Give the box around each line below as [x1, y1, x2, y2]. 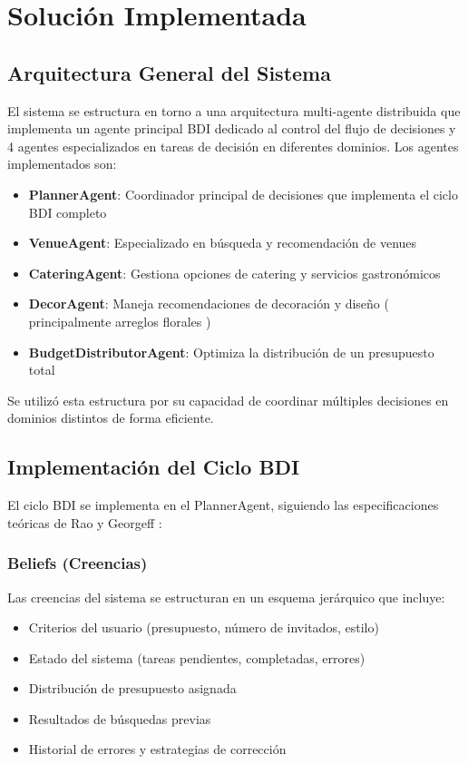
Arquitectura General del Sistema [7, 58, 331, 86]
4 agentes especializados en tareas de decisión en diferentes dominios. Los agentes [7, 136, 459, 155]
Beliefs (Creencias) [7, 552, 148, 574]
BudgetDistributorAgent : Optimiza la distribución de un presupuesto [28, 342, 434, 361]
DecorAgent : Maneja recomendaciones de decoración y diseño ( [28, 294, 389, 313]
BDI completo [28, 202, 107, 221]
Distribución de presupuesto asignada [28, 679, 237, 698]
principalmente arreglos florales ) [28, 311, 211, 330]
